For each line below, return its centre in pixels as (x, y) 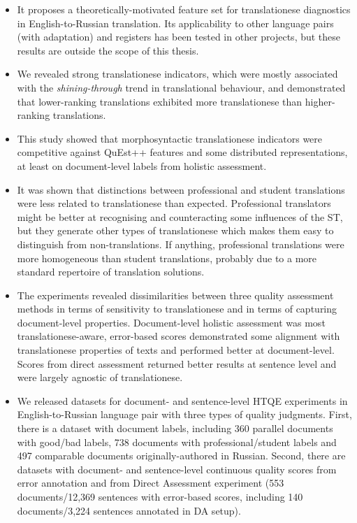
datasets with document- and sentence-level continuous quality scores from (177, 469)
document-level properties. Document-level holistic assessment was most (171, 322)
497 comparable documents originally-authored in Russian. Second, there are (181, 456)
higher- (320, 101)
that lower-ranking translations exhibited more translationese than (160, 101)
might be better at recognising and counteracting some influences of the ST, (180, 216)
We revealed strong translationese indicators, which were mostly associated (177, 74)
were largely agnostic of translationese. (100, 377)
